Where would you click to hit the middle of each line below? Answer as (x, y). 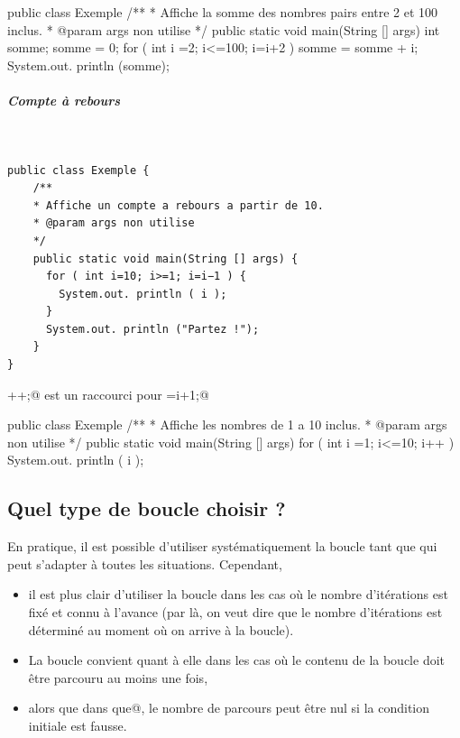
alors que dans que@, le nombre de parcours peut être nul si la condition (229, 708)
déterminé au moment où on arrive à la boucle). (161, 629)
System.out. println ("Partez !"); (152, 329)
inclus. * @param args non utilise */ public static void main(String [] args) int (224, 29)
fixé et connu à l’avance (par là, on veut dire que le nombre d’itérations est (235, 612)
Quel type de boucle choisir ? (147, 508)
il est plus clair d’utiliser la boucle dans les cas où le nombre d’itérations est (238, 594)
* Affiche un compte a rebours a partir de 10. (178, 205)
